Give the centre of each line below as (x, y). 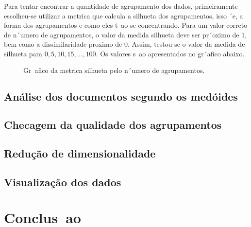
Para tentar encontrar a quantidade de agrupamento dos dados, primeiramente (121, 6)
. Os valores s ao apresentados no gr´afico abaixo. (170, 53)
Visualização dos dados (63, 182)
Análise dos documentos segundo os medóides (121, 96)
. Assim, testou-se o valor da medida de (186, 44)
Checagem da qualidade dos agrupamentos (113, 125)
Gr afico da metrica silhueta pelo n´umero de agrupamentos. (114, 70)
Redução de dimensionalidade (80, 153)
